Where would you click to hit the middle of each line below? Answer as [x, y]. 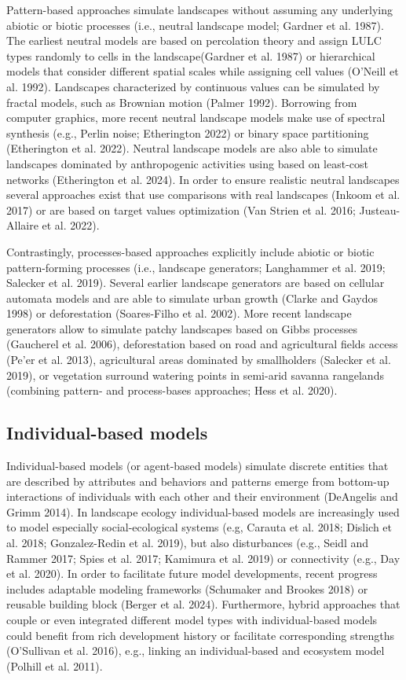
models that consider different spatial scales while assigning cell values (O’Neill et [203, 71]
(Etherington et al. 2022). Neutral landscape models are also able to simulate [192, 148]
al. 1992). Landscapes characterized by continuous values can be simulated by [193, 86]
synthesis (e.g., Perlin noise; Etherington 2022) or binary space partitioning [188, 132]
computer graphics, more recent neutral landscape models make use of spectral [196, 118]
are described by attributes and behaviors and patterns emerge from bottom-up [198, 481]
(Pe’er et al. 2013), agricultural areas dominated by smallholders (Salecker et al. [199, 360]
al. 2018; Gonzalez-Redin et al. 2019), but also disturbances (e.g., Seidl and [188, 543]
